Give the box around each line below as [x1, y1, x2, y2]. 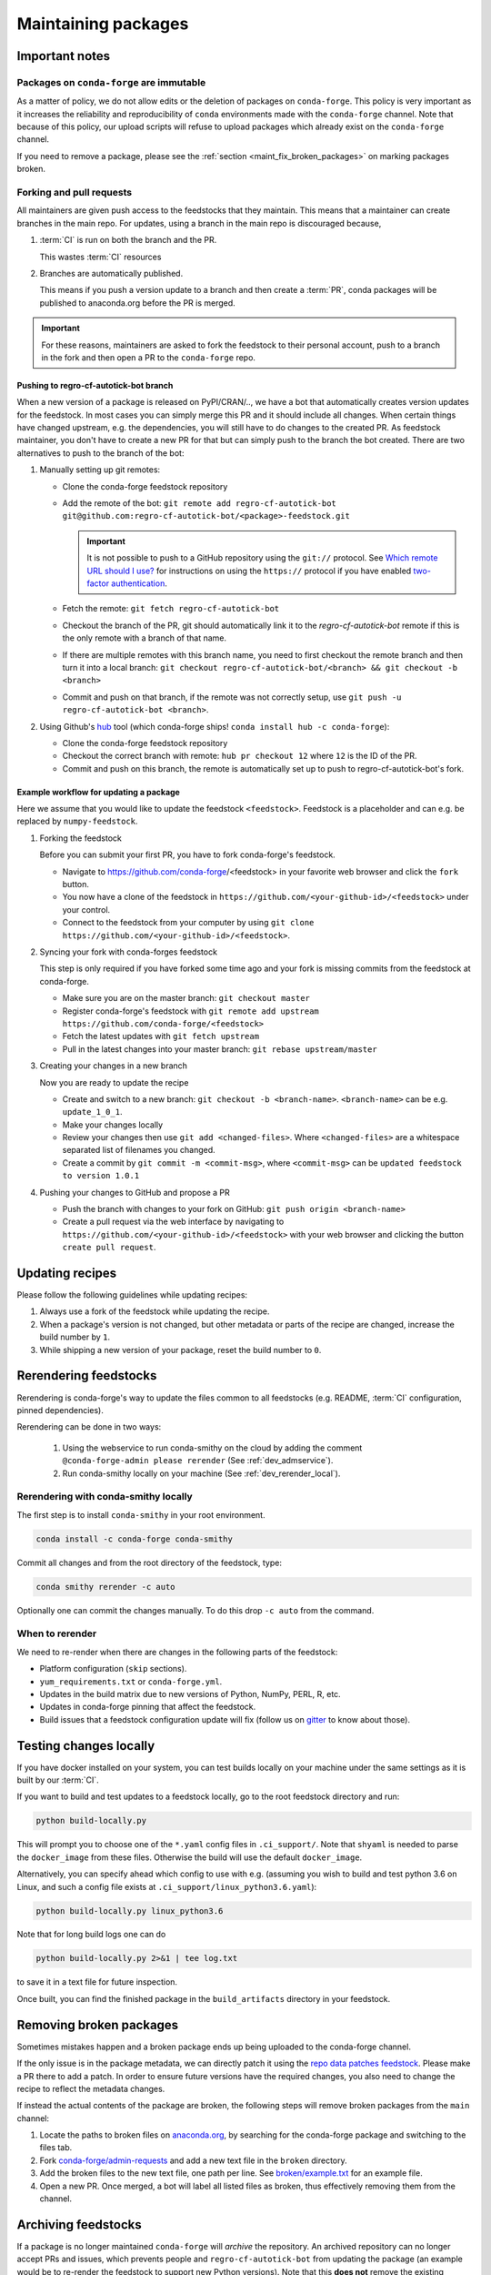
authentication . [110, 578, 167, 589]
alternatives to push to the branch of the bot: [16, 447, 185, 459]
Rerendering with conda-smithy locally [16, 1491, 193, 1503]
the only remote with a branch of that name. [62, 632, 227, 643]
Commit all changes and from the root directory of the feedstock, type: [16, 1557, 282, 1568]
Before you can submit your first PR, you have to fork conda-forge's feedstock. [39, 849, 336, 860]
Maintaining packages [16, 14, 189, 34]
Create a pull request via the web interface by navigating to [62, 1216, 285, 1228]
